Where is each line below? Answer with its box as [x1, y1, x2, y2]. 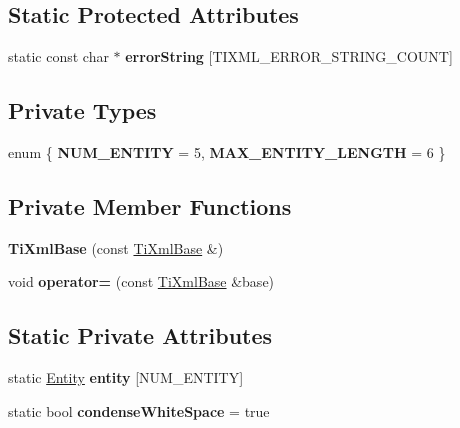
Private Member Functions [8, 190, 292, 221]
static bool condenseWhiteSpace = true [8, 400, 270, 421]
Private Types [8, 95, 157, 126]
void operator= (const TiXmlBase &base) [8, 271, 275, 292]
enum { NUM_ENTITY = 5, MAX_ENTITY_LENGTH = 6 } [8, 142, 446, 162]
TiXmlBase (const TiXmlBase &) [8, 237, 224, 258]
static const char [8, 46, 109, 67]
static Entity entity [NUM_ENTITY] [8, 367, 244, 388]
